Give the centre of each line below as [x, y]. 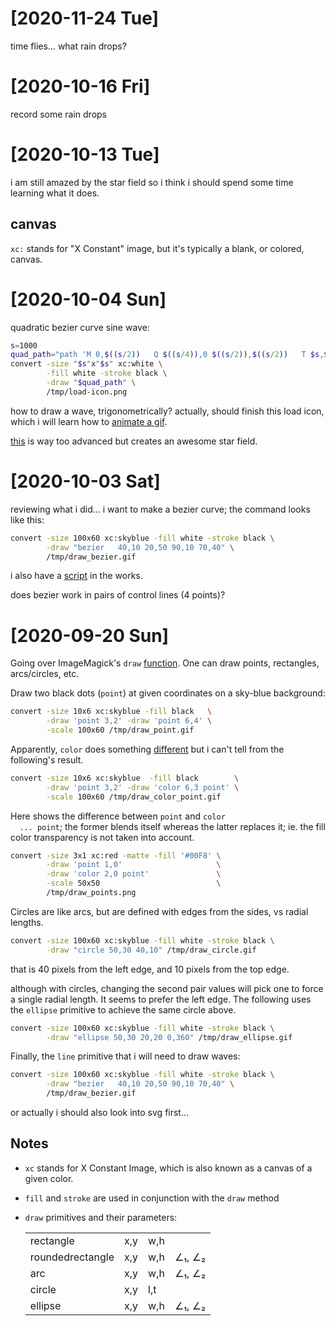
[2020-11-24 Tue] [85, 18]
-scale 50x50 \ [134, 883]
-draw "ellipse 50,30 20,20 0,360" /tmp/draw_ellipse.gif [169, 1037]
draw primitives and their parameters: [101, 1217]
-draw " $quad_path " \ [91, 383]
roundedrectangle [72, 1257]
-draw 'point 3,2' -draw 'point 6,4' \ [129, 721]
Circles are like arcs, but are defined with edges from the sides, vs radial [159, 911]
